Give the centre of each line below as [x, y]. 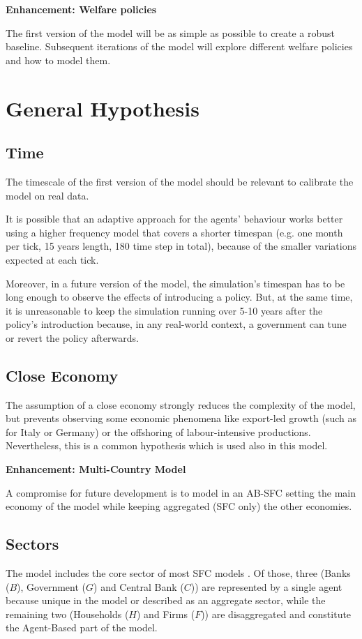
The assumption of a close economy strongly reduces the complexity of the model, [181, 404]
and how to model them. [58, 60]
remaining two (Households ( [67, 614]
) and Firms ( [166, 614]
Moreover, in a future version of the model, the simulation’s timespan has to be [175, 283]
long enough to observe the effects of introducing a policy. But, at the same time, [179, 297]
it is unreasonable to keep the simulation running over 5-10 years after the [164, 310]
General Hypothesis [103, 108]
